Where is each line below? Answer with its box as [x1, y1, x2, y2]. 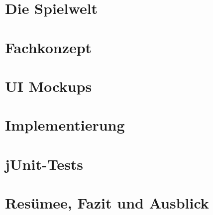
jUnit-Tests [5, 153, 84, 174]
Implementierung [5, 115, 125, 135]
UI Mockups [5, 75, 92, 96]
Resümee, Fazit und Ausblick [5, 193, 209, 213]
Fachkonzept [5, 37, 92, 57]
